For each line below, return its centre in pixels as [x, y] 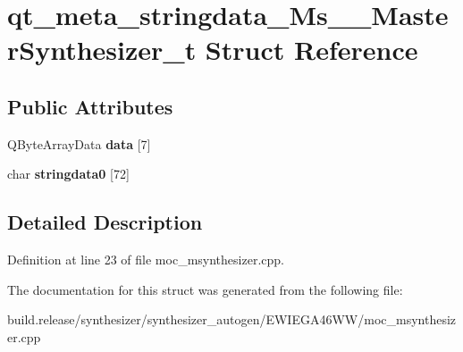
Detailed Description [105, 222]
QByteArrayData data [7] [79, 143]
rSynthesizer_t [102, 50]
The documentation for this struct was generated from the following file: [205, 289]
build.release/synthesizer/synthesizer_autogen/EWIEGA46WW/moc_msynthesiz [232, 319]
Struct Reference [311, 50]
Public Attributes [90, 106]
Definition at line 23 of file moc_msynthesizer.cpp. [146, 260]
